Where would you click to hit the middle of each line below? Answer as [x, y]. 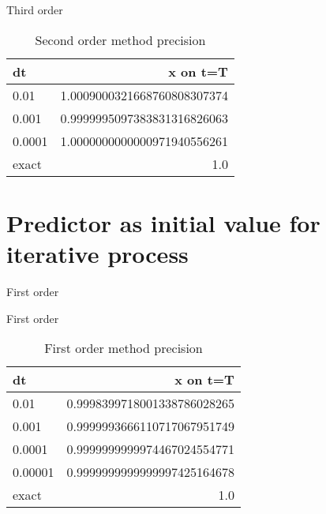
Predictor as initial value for [163, 222]
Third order [35, 9]
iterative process [97, 253]
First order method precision [124, 348]
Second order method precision [120, 39]
